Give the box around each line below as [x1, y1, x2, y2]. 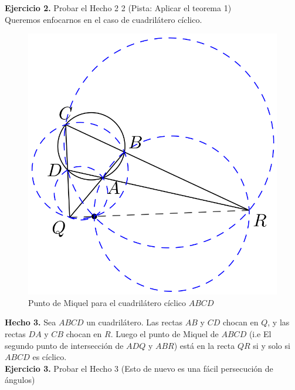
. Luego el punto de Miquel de [110, 328, 219, 340]
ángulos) [5, 374, 35, 386]
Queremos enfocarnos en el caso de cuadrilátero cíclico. [5, 13, 202, 25]
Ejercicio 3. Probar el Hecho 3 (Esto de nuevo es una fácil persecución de [5, 362, 273, 374]
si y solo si [253, 339, 290, 351]
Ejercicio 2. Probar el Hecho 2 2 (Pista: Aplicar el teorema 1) [5, 2, 232, 14]
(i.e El [249, 328, 272, 340]
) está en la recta [174, 339, 235, 351]
